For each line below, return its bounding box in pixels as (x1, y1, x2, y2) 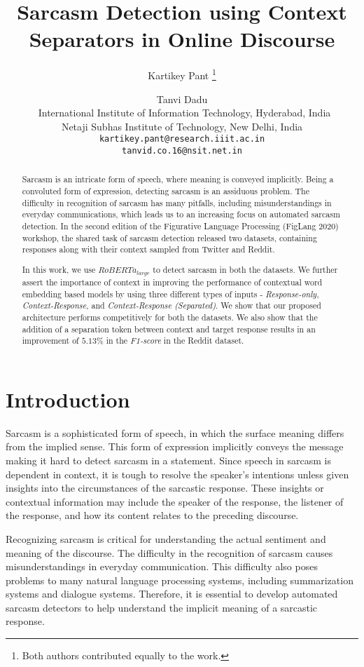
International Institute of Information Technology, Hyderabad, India (38, 105, 331, 120)
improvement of (22, 335, 79, 346)
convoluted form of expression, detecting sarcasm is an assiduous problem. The (22, 185, 310, 197)
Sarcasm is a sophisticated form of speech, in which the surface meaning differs (6, 425, 344, 440)
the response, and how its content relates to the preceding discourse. (6, 508, 299, 523)
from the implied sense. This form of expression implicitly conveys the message (6, 439, 344, 454)
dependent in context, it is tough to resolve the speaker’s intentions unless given (6, 466, 349, 481)
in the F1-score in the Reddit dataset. (106, 335, 244, 346)
